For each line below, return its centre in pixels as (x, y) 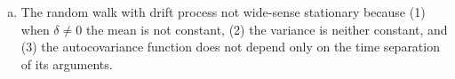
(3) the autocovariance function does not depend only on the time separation (230, 47)
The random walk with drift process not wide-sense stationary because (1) (223, 12)
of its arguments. (67, 63)
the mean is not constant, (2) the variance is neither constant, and (267, 29)
